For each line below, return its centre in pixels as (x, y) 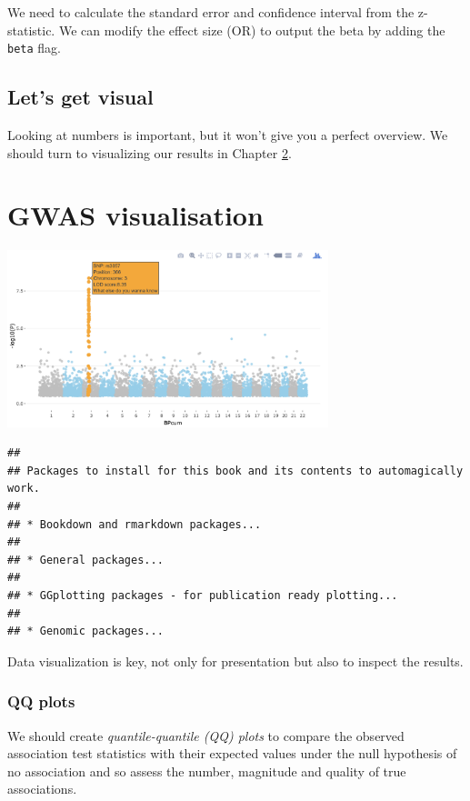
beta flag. (34, 48)
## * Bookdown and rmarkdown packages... (135, 524)
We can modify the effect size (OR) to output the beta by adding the (252, 30)
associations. (42, 789)
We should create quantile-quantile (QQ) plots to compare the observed (206, 735)
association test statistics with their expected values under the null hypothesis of (232, 753)
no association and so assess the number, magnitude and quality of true (207, 771)
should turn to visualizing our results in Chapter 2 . (150, 152)
